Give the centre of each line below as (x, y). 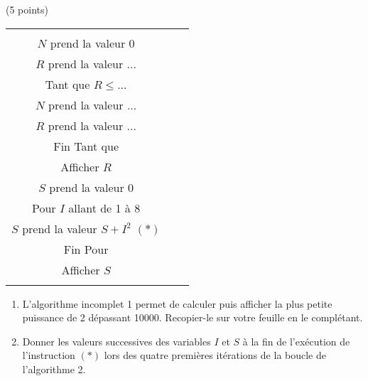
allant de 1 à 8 (104, 208)
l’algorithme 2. (54, 369)
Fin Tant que (86, 146)
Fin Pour (86, 249)
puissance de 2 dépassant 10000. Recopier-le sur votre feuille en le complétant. (193, 317)
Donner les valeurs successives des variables (117, 341)
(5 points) (27, 9)
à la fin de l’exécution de (296, 341)
